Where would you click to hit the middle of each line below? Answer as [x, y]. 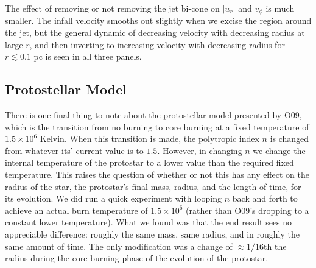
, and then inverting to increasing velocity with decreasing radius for [157, 44]
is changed [290, 139]
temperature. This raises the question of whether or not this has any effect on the [157, 174]
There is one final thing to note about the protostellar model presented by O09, [153, 115]
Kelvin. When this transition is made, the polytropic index [149, 139]
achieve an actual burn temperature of [76, 210]
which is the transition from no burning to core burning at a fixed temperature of [157, 126]
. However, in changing [200, 150]
